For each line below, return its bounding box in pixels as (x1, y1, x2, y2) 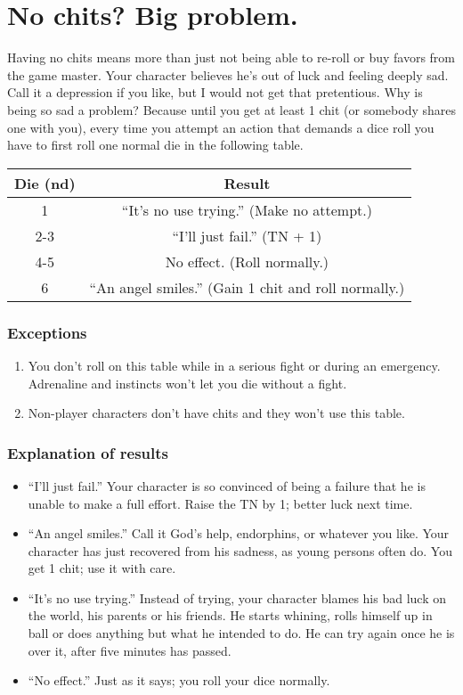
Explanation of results (7, 441, 168, 463)
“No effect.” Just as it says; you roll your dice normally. (28, 671, 330, 690)
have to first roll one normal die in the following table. (7, 135, 304, 154)
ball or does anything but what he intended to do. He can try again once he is (28, 624, 455, 642)
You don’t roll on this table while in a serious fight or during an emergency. (28, 356, 441, 374)
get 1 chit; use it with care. (28, 559, 176, 577)
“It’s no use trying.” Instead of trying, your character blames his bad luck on (28, 588, 446, 607)
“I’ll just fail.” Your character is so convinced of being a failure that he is (28, 476, 426, 495)
